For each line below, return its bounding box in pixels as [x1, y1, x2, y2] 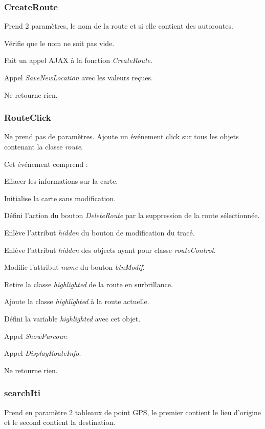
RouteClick [4, 111, 51, 124]
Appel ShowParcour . [4, 330, 68, 341]
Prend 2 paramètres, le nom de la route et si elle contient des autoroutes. [4, 20, 233, 31]
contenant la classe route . [4, 141, 83, 152]
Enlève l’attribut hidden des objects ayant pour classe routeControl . [4, 244, 216, 255]
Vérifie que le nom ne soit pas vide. [4, 37, 115, 48]
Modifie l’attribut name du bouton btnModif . [4, 262, 145, 272]
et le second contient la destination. [4, 417, 116, 427]
